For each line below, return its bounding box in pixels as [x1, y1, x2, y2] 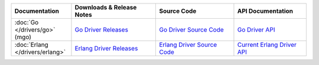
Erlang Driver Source [159, 41, 217, 49]
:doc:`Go [14, 18, 39, 26]
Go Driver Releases [74, 26, 128, 33]
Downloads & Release [74, 4, 137, 11]
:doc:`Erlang [14, 41, 48, 49]
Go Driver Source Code [159, 26, 224, 33]
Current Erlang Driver [237, 41, 297, 49]
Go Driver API [237, 26, 275, 33]
